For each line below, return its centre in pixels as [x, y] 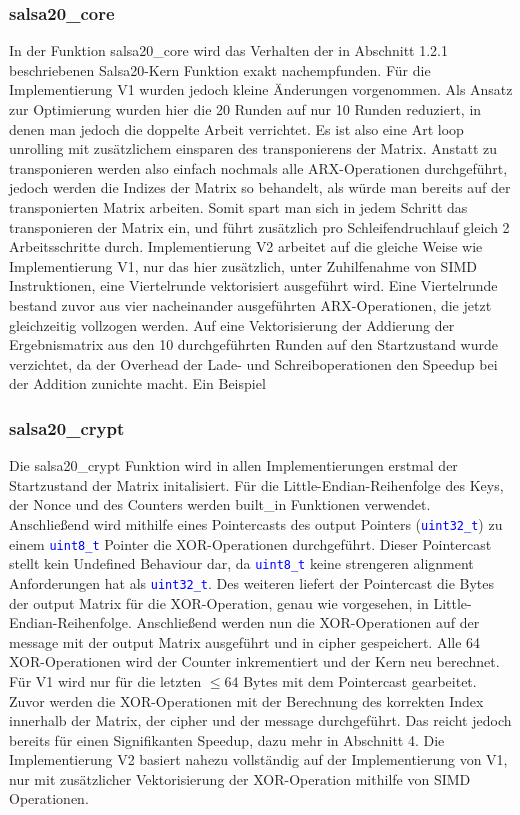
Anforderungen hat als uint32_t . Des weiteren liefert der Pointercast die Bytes [252, 582]
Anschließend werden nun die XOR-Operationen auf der [308, 622]
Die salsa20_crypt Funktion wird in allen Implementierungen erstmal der [233, 465]
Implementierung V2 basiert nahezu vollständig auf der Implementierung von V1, [258, 759]
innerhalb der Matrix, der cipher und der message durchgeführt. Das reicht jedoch [260, 720]
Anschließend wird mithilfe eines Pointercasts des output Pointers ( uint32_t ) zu [256, 523]
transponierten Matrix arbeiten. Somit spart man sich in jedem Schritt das [238, 206]
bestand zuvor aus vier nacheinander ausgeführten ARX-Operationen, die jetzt [250, 304]
